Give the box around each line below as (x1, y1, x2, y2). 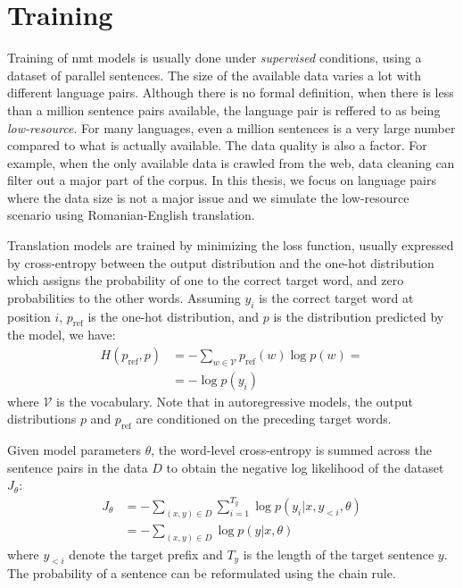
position (7, 307, 51, 325)
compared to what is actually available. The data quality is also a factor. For (7, 136, 427, 155)
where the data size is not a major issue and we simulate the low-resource (7, 188, 409, 206)
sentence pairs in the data (7, 458, 148, 476)
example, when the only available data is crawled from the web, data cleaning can (7, 153, 455, 172)
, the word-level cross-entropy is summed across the (151, 441, 432, 459)
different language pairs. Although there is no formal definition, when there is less (7, 83, 454, 102)
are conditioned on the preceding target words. (136, 409, 392, 428)
